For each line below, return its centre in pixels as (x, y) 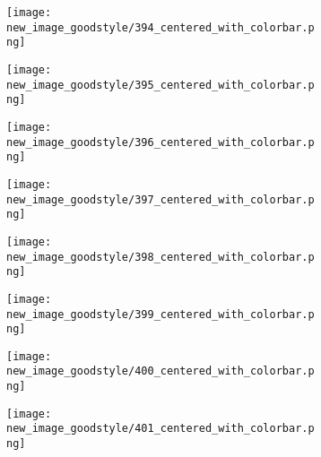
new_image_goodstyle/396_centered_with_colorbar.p (160, 142)
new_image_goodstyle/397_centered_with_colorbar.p (160, 199)
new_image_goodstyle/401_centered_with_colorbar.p (160, 429)
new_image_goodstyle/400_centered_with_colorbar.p (160, 371)
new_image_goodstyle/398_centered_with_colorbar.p (160, 257)
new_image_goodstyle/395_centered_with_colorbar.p (160, 85)
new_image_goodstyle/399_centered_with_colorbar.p (160, 314)
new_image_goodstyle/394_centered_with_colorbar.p (160, 27)
